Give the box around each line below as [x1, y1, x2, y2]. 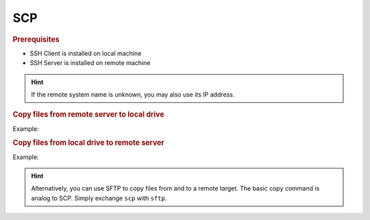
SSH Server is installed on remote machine [29, 59, 151, 67]
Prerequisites [12, 34, 60, 44]
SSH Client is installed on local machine [29, 49, 142, 58]
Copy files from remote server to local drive [12, 110, 164, 119]
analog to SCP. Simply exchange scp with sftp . [31, 194, 167, 202]
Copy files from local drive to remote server [12, 138, 164, 147]
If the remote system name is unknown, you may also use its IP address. [31, 90, 235, 99]
